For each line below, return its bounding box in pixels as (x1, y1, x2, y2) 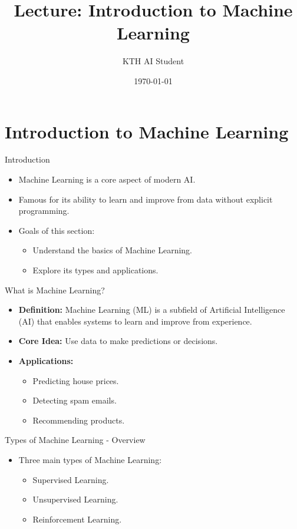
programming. (18, 204, 70, 217)
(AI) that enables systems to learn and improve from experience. (18, 315, 252, 327)
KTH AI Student (122, 55, 184, 67)
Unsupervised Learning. (32, 493, 118, 505)
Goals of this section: (18, 224, 95, 236)
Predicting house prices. (32, 374, 119, 386)
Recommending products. (32, 414, 125, 426)
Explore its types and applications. (32, 264, 159, 276)
